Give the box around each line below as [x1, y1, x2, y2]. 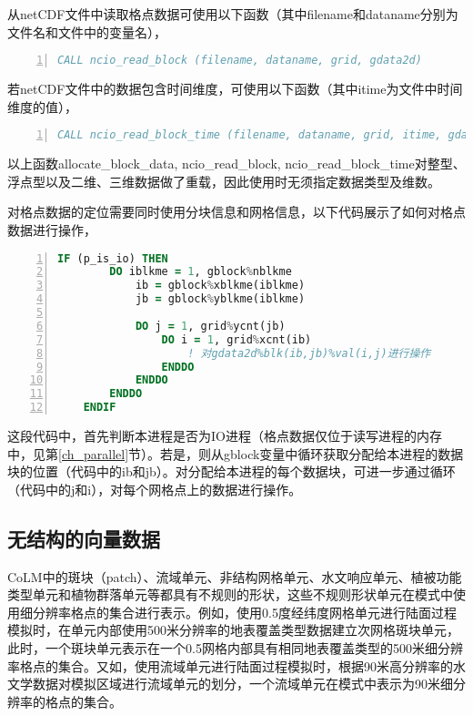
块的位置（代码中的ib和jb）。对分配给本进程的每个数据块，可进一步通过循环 [7, 462, 456, 481]
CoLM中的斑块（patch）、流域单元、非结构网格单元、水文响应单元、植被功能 [7, 567, 462, 586]
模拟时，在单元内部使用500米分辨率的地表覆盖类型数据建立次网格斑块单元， [7, 620, 459, 639]
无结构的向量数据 [7, 524, 160, 552]
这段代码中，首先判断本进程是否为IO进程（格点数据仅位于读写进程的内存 [7, 426, 442, 445]
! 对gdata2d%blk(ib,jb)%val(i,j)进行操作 [187, 346, 431, 360]
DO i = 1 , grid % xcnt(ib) [161, 332, 312, 346]
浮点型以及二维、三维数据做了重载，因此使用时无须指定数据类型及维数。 [7, 171, 440, 190]
